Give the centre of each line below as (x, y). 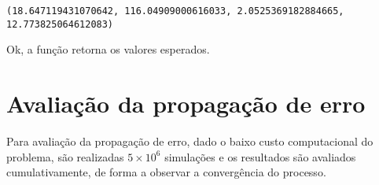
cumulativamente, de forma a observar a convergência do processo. (166, 172)
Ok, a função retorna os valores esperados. (108, 49)
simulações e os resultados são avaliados (260, 156)
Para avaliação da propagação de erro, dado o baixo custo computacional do (190, 141)
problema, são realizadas (65, 156)
